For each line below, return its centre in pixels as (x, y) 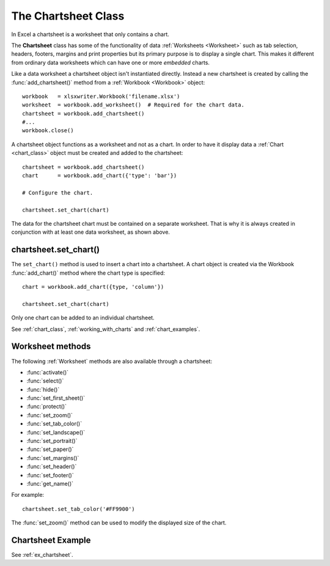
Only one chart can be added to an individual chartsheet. (83, 318)
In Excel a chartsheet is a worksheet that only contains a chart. (90, 34)
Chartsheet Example (51, 540)
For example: (28, 495)
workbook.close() (48, 131)
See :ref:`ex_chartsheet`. (42, 555)
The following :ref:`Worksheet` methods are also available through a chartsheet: (112, 361)
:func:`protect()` (47, 406)
